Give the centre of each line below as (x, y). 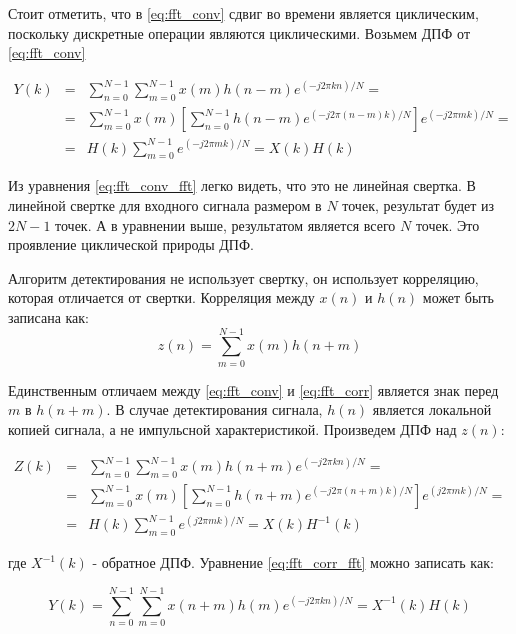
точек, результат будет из (418, 205)
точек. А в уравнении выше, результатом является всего (225, 224)
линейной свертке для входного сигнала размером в (165, 205)
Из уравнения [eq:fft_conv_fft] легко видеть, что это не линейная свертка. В (242, 185)
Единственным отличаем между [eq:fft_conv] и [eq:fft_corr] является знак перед (253, 389)
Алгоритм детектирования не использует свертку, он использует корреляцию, (243, 277)
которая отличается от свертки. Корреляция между (161, 297)
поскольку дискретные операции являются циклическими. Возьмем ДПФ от (239, 32)
